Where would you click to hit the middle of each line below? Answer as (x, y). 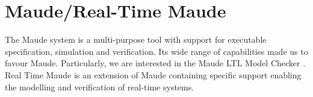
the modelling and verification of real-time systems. (100, 86)
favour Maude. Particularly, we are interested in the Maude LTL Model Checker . (155, 63)
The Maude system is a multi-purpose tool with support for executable (136, 39)
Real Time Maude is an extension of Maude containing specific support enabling (153, 74)
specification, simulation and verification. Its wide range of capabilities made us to (156, 51)
